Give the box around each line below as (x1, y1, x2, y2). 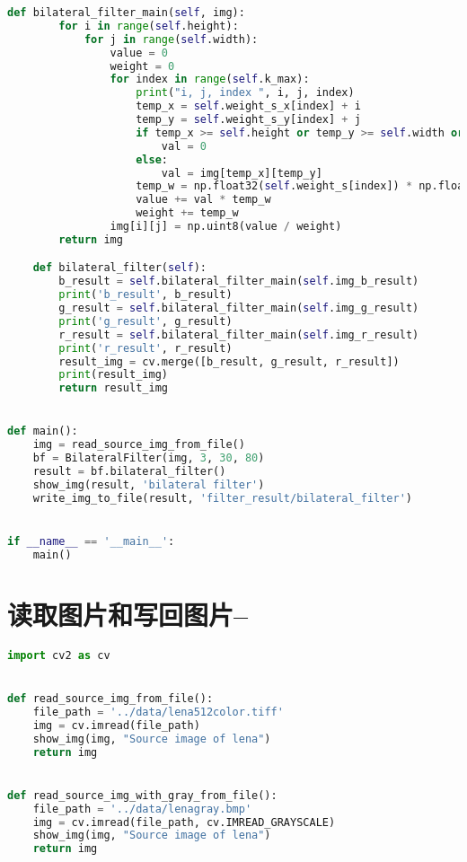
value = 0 (110, 46, 169, 59)
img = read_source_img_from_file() (32, 438, 245, 452)
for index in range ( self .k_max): (110, 73, 310, 86)
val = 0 (161, 139, 207, 153)
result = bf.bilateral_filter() (32, 465, 226, 479)
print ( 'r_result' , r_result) (58, 341, 233, 355)
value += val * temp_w (136, 193, 271, 207)
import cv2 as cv (7, 648, 110, 662)
